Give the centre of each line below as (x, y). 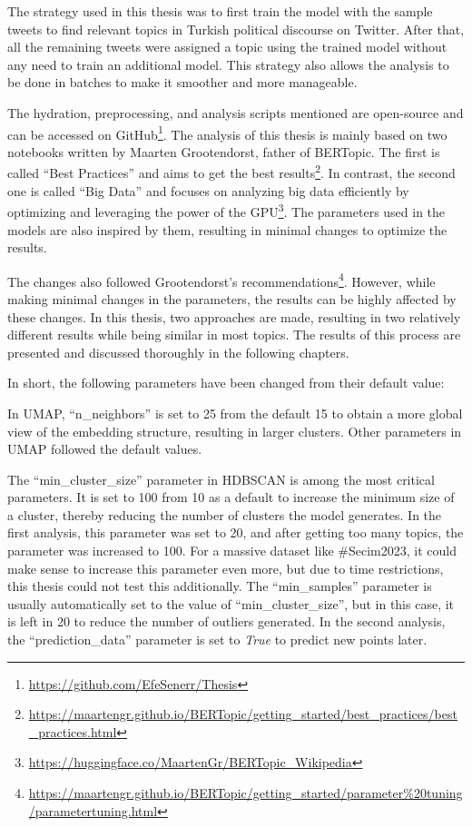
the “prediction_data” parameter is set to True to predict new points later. (217, 640)
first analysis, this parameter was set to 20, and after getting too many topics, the (236, 532)
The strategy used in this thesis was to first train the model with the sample (220, 11)
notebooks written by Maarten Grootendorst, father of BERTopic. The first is (224, 151)
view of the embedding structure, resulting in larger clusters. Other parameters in (235, 431)
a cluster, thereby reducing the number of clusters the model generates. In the (225, 514)
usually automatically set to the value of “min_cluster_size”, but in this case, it (231, 603)
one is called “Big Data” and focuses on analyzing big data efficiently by (208, 190)
